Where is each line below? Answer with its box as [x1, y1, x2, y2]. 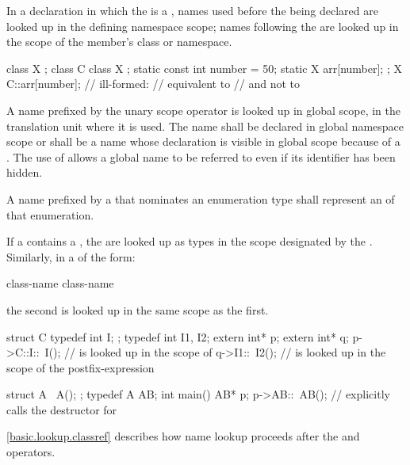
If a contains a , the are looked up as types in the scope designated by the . [6, 233, 373, 250]
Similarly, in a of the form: [6, 248, 136, 265]
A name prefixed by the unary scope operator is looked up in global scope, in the [6, 101, 401, 118]
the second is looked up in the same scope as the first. [6, 301, 269, 318]
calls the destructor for [6, 401, 117, 417]
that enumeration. [6, 206, 94, 223]
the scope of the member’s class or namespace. [6, 33, 232, 50]
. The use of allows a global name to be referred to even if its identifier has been [6, 148, 396, 165]
